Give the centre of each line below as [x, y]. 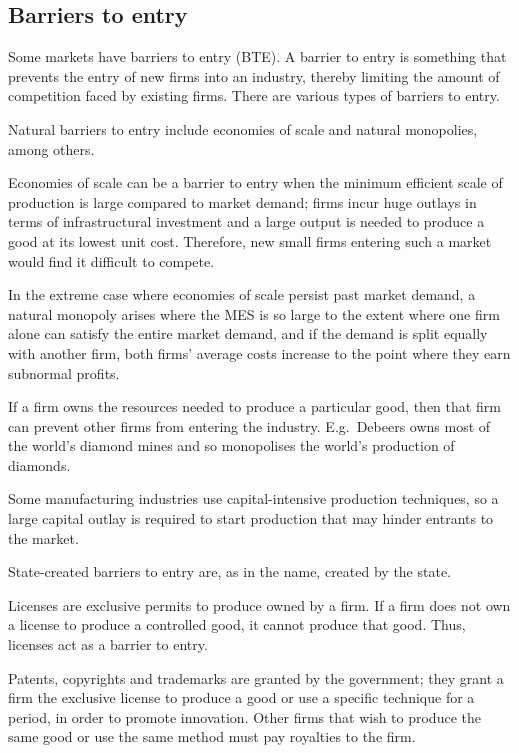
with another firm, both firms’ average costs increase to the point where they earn [259, 352]
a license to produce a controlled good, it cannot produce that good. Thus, [237, 624]
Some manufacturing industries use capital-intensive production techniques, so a [253, 498]
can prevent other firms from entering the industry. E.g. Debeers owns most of [249, 425]
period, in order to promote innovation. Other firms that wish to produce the [244, 716]
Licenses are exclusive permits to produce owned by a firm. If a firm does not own [259, 604]
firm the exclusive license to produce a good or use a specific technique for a [241, 697]
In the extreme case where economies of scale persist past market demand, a [242, 294]
